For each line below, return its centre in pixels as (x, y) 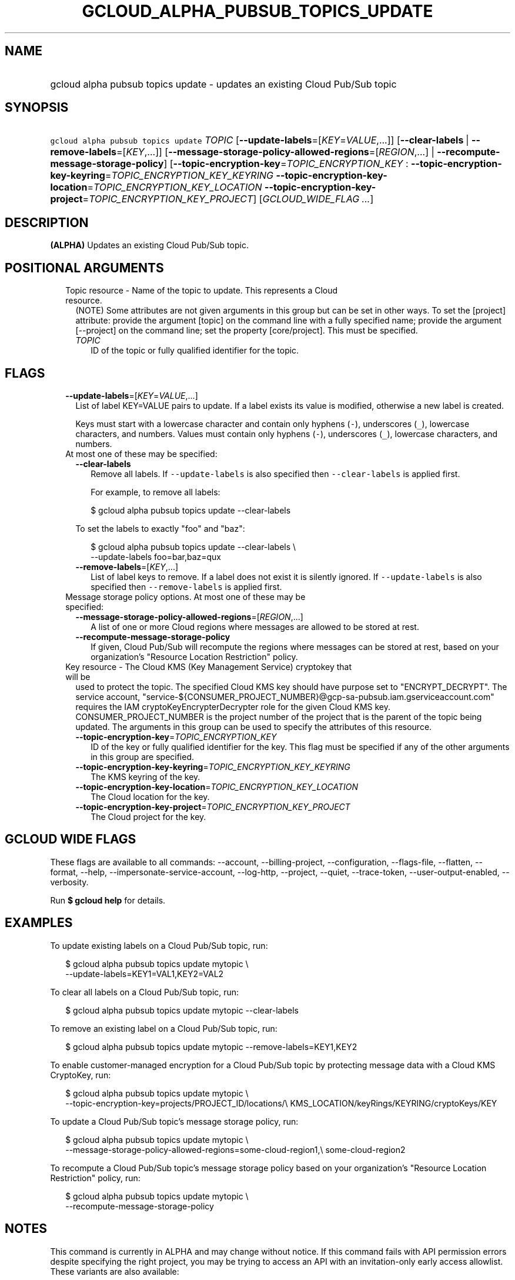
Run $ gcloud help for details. (108, 900)
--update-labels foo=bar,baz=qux (156, 556)
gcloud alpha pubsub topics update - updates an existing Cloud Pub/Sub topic (223, 84)
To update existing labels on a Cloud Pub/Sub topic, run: (159, 945)
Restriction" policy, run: (95, 1178)
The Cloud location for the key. (150, 796)
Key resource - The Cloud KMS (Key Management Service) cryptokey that (209, 666)
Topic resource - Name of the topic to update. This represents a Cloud (202, 291)
